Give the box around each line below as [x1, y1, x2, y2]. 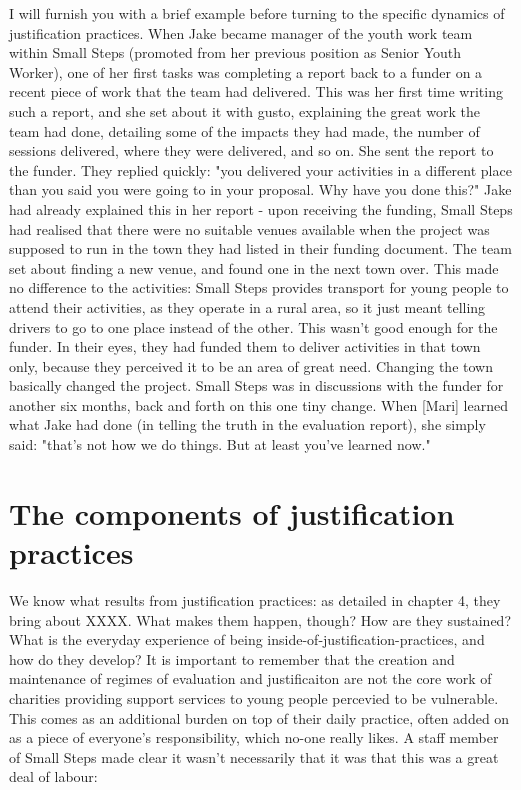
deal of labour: [9, 766, 98, 787]
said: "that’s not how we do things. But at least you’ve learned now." [9, 434, 431, 455]
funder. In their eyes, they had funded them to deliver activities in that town [9, 336, 481, 357]
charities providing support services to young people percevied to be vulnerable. [9, 687, 499, 708]
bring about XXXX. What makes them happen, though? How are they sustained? [9, 609, 511, 630]
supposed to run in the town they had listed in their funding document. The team [9, 238, 512, 259]
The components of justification [9, 492, 455, 533]
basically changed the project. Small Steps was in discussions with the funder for [9, 375, 504, 396]
